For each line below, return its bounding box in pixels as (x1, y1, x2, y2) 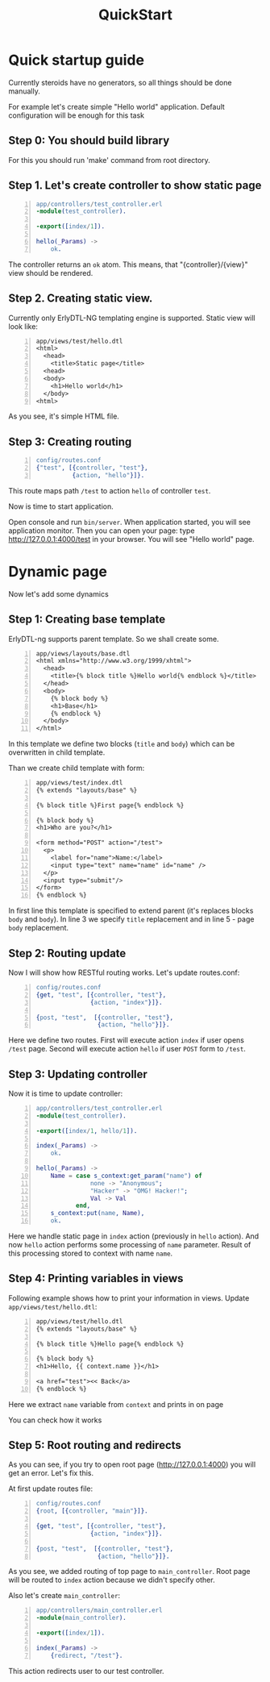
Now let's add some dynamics (8, 589, 109, 598)
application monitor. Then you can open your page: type (8, 526, 195, 535)
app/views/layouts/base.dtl (35, 649, 131, 658)
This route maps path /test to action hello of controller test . (8, 485, 211, 495)
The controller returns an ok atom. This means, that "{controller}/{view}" (8, 260, 248, 269)
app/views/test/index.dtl (35, 779, 123, 787)
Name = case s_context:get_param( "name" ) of (50, 1172, 203, 1180)
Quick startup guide (8, 51, 145, 69)
